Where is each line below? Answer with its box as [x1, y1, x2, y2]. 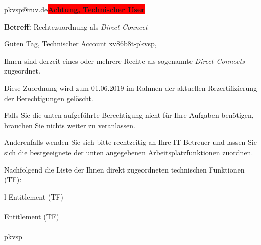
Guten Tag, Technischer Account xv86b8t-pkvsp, [4, 38, 157, 49]
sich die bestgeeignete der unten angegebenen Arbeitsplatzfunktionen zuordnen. [4, 146, 253, 157]
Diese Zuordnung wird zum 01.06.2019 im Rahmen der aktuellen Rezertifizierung [4, 82, 257, 93]
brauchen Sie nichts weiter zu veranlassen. [4, 119, 135, 130]
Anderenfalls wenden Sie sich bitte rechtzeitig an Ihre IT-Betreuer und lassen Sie [4, 137, 257, 148]
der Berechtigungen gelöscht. [4, 92, 93, 103]
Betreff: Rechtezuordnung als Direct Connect [4, 21, 148, 32]
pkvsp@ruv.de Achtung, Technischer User [4, 4, 145, 14]
